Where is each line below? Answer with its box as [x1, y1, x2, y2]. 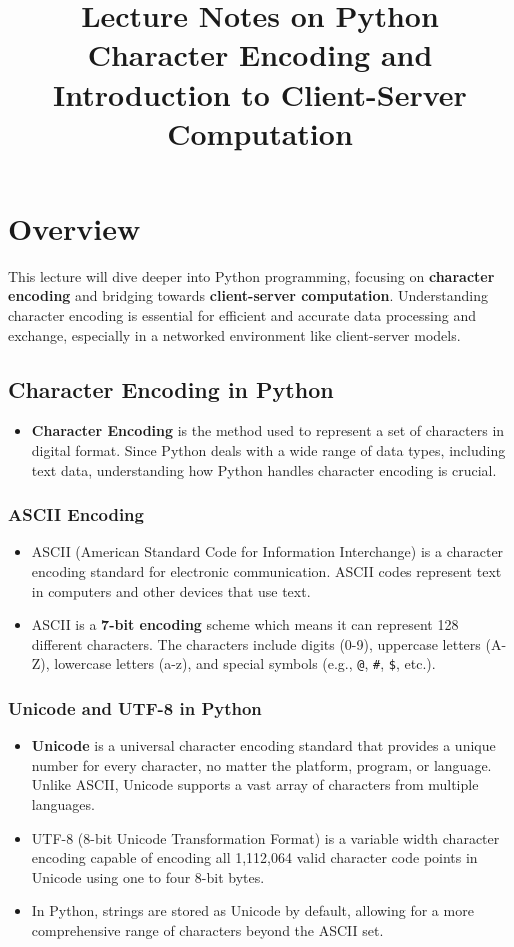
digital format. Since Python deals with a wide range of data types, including [31, 440, 506, 461]
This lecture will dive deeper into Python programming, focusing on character [8, 265, 495, 286]
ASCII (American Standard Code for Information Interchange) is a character [31, 541, 504, 562]
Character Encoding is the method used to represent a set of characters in [31, 420, 505, 441]
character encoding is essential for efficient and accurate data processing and [8, 305, 476, 326]
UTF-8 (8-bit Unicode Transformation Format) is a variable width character [31, 827, 500, 848]
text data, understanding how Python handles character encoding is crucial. [31, 459, 497, 480]
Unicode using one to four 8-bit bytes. [31, 866, 265, 887]
